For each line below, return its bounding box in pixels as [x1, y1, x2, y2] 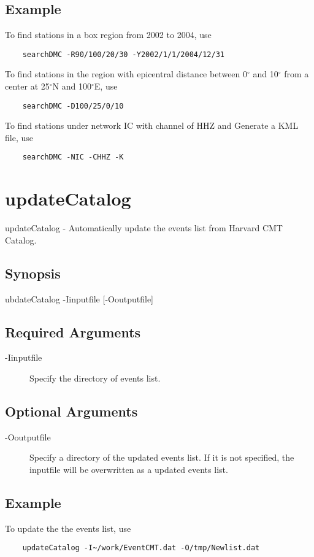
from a [284, 67, 309, 80]
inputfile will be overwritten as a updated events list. [29, 463, 228, 476]
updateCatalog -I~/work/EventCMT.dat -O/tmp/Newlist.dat [22, 544, 260, 553]
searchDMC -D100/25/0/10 [22, 101, 124, 110]
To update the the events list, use [5, 521, 131, 534]
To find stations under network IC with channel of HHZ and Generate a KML [5, 119, 299, 132]
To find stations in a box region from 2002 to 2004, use [5, 28, 212, 41]
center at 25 [5, 80, 50, 93]
